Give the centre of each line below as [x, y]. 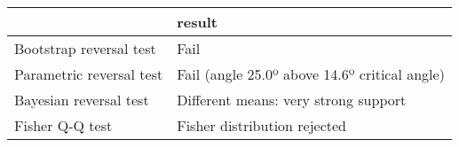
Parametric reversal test [89, 74]
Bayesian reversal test [82, 100]
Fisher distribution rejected [262, 125]
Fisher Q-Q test [63, 125]
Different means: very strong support [292, 100]
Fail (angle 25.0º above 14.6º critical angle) [311, 74]
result [197, 22]
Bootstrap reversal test [85, 48]
